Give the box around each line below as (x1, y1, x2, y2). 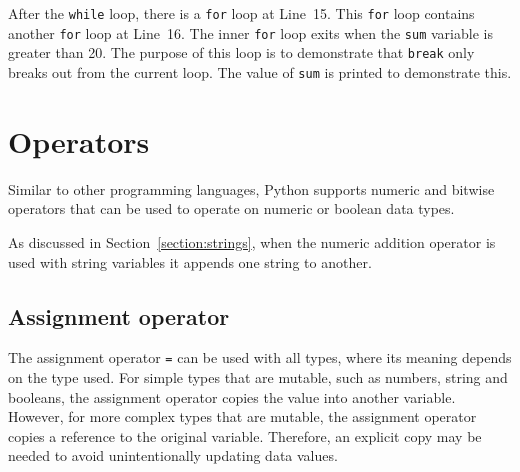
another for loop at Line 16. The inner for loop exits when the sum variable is (8, 22, 493, 43)
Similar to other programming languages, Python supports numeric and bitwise (8, 178, 495, 199)
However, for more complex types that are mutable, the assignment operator (8, 406, 477, 427)
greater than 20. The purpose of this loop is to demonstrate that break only (8, 42, 475, 63)
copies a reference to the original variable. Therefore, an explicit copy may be (8, 425, 482, 446)
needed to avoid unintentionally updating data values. (8, 445, 338, 466)
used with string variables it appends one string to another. (8, 251, 372, 272)
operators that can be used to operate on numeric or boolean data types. (8, 198, 455, 219)
